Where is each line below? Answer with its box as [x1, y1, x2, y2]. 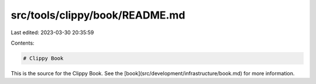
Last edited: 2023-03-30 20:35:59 [11, 29, 94, 36]
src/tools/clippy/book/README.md [11, 9, 186, 21]
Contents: [11, 39, 35, 46]
